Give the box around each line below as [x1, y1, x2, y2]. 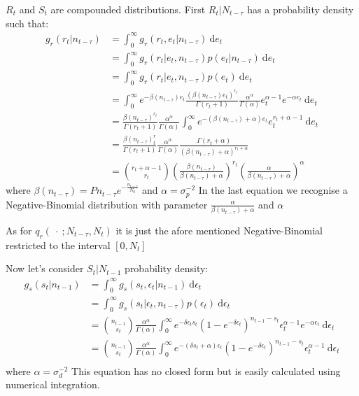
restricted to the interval [6, 237, 111, 252]
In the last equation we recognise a [198, 183, 348, 197]
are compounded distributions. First [50, 2, 206, 16]
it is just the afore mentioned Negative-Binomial [115, 223, 323, 238]
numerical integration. [6, 377, 100, 392]
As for [6, 223, 32, 238]
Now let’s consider [6, 261, 84, 276]
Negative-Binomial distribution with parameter [6, 197, 208, 211]
